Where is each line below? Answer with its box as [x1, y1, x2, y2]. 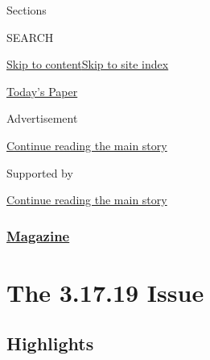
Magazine [6, 225, 70, 245]
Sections [6, 2, 47, 18]
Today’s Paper [6, 82, 78, 99]
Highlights [6, 331, 94, 356]
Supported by [6, 164, 73, 181]
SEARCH [6, 28, 54, 45]
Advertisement [6, 110, 78, 127]
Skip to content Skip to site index [6, 56, 169, 73]
